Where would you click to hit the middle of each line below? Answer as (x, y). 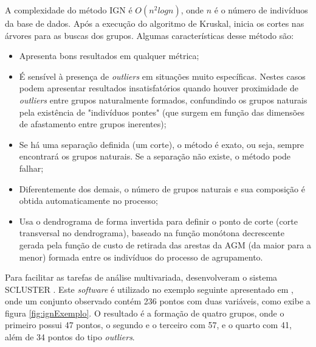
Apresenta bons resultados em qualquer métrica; (109, 56)
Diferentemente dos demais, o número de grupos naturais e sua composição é (162, 188)
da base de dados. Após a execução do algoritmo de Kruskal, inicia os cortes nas (155, 23)
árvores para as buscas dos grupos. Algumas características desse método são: (149, 35)
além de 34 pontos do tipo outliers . (70, 337)
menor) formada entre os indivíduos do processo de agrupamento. (141, 257)
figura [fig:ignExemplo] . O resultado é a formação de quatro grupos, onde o (145, 313)
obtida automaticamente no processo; (88, 201)
